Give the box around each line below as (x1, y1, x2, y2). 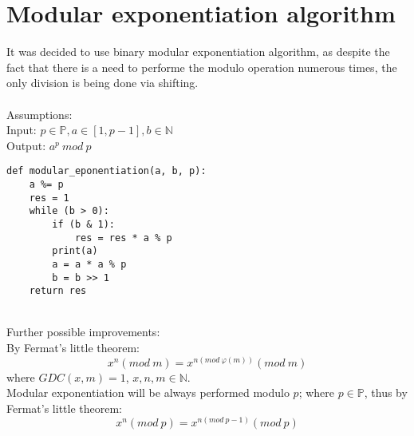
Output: (6, 137, 46, 153)
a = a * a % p (52, 258, 127, 270)
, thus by (364, 384, 408, 401)
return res (29, 285, 87, 297)
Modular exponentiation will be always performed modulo (6, 384, 290, 401)
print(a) (52, 245, 98, 257)
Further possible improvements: (6, 323, 160, 340)
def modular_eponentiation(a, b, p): (6, 165, 207, 177)
